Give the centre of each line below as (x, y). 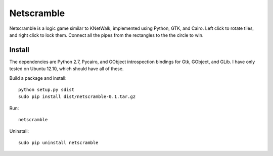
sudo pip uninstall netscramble (58, 142)
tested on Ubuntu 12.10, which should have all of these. (66, 69)
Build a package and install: (38, 78)
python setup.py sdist (47, 90)
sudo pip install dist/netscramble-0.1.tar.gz (77, 97)
